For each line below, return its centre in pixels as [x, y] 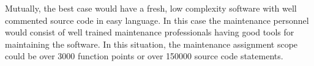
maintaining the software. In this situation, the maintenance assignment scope [151, 44]
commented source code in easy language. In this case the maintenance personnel [157, 20]
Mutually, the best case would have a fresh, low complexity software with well [151, 8]
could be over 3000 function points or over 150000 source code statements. [144, 56]
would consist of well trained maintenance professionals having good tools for [150, 32]
